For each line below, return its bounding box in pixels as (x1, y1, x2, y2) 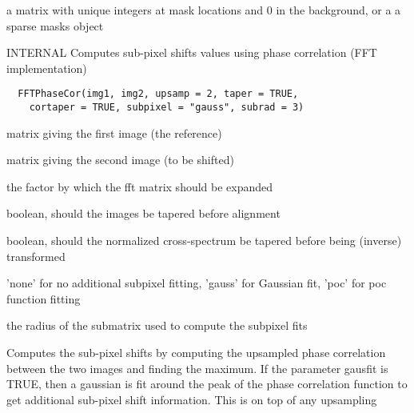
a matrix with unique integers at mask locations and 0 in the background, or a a (6, 2, 401, 18)
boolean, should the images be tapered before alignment (6, 205, 281, 222)
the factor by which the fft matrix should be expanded (6, 178, 273, 194)
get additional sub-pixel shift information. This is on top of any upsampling (6, 391, 377, 407)
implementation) (6, 59, 87, 76)
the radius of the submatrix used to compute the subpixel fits (6, 317, 308, 334)
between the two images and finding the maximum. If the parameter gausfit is (6, 359, 388, 376)
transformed (6, 247, 66, 264)
